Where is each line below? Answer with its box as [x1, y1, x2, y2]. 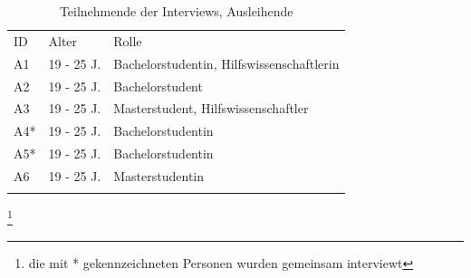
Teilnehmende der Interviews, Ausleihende [59, 2, 293, 20]
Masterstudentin [113, 166, 205, 185]
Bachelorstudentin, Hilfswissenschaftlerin [113, 53, 340, 72]
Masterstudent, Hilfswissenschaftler [113, 99, 309, 118]
